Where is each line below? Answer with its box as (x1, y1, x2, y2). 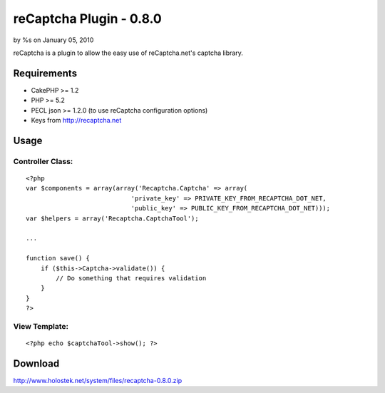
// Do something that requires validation (56, 274, 207, 282)
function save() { (26, 254, 91, 262)
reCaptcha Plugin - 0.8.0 (13, 11, 162, 26)
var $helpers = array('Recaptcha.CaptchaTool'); (26, 214, 199, 223)
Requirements (13, 67, 78, 79)
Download (13, 357, 60, 369)
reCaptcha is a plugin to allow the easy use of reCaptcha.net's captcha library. (13, 49, 244, 57)
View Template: (13, 321, 69, 331)
